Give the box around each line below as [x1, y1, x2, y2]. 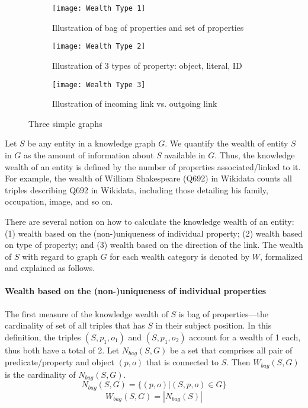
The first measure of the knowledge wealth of [5, 307, 168, 320]
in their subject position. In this [155, 319, 272, 332]
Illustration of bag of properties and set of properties [52, 21, 244, 33]
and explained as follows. [5, 262, 95, 274]
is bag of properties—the [178, 307, 268, 320]
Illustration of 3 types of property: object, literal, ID [52, 59, 242, 71]
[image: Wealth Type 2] [52, 42, 146, 51]
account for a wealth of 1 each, [189, 330, 301, 343]
